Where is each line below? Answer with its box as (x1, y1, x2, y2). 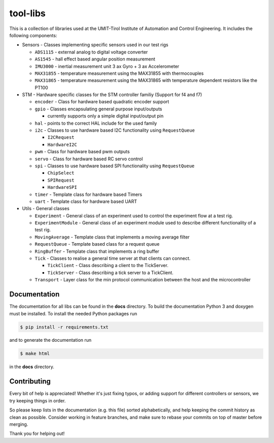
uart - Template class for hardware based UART (35, 198, 137, 204)
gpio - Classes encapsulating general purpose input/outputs (35, 106, 162, 112)
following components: (9, 32, 57, 38)
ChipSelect (47, 170, 75, 176)
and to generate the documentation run (9, 337, 92, 343)
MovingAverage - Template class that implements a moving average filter (35, 234, 190, 240)
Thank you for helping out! (9, 430, 65, 437)
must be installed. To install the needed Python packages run (9, 310, 138, 316)
